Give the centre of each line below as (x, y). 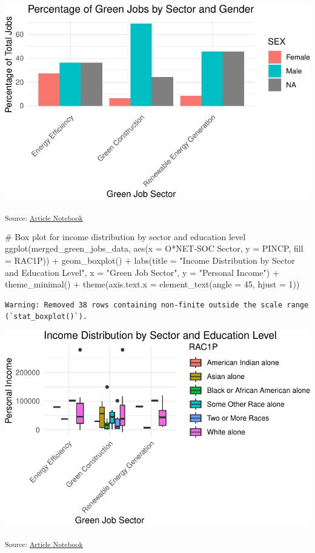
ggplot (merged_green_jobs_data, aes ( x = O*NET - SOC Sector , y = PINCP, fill (154, 248)
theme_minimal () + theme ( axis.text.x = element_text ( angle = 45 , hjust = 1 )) (152, 284)
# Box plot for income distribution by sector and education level (125, 236)
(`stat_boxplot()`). (46, 317)
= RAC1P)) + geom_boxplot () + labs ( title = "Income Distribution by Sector (150, 260)
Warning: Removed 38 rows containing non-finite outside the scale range (157, 305)
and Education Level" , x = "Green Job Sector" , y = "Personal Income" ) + (142, 272)
